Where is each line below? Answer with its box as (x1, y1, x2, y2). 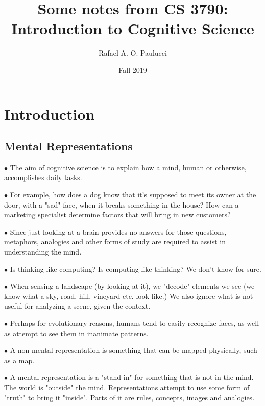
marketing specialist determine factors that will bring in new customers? (4, 209, 231, 220)
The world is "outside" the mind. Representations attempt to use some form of (4, 382, 250, 392)
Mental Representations (4, 138, 133, 154)
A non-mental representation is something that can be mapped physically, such (10, 345, 257, 356)
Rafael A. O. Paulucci (99, 47, 167, 58)
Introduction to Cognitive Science (11, 18, 254, 39)
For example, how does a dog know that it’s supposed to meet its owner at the (10, 189, 256, 200)
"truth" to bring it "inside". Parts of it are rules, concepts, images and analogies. (4, 392, 255, 402)
